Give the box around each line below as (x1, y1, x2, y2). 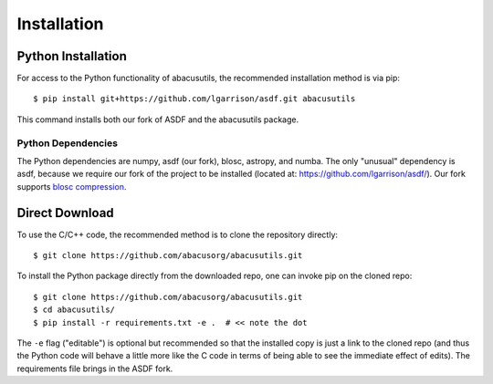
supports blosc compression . (16, 181, 127, 192)
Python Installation (16, 48, 127, 64)
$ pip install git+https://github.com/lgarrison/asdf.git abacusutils (33, 94, 356, 104)
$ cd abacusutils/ (33, 305, 116, 315)
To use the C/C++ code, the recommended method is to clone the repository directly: (16, 229, 338, 240)
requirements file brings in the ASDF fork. (16, 363, 173, 374)
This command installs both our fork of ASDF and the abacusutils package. (16, 114, 299, 125)
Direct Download (16, 205, 114, 221)
